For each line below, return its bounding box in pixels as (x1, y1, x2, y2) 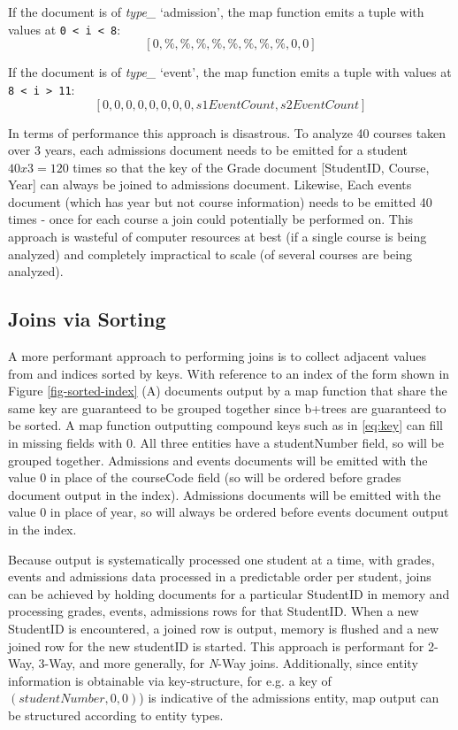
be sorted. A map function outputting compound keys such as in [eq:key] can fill (8, 416, 443, 434)
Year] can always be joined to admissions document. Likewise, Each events (8, 175, 412, 194)
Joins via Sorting (8, 305, 166, 333)
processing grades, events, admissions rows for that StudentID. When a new (8, 602, 419, 620)
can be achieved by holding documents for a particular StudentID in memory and (8, 584, 450, 603)
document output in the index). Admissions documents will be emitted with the (8, 485, 441, 503)
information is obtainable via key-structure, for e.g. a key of (8, 671, 332, 689)
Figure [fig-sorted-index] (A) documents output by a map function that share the (8, 381, 447, 400)
